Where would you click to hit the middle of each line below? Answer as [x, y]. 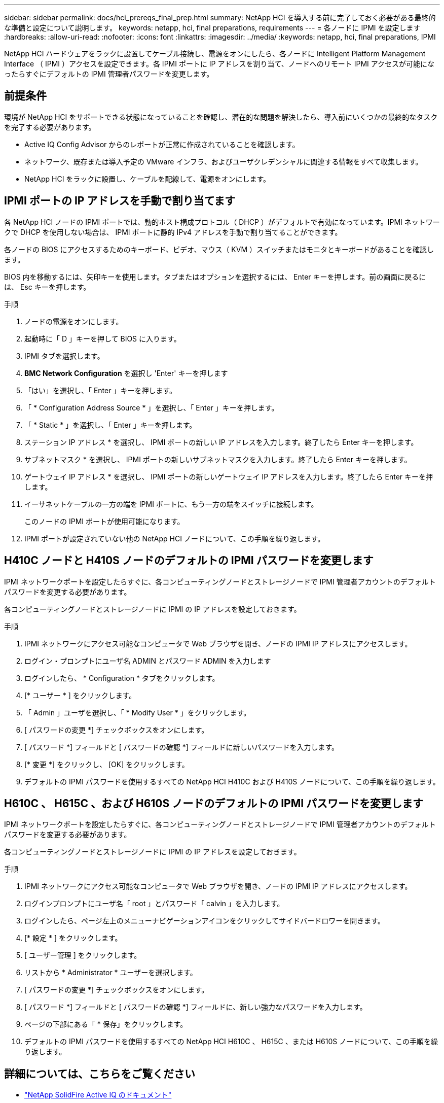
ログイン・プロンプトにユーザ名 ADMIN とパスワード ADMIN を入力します [148, 661]
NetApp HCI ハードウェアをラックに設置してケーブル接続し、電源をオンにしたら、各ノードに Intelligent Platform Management [215, 54]
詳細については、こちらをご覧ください [100, 1074]
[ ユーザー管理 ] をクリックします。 [83, 955]
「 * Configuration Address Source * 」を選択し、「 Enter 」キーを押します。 [152, 407]
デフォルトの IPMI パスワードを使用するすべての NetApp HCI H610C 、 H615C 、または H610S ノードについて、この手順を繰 [231, 1042]
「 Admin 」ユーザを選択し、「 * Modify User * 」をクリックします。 [138, 712]
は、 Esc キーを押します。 [47, 287]
